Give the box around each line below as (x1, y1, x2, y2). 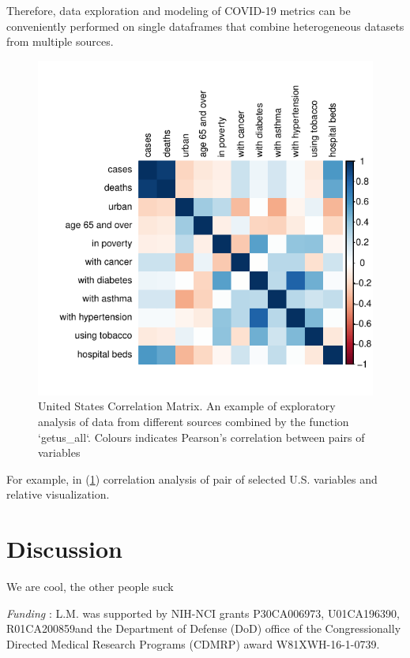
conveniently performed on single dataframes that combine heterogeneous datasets (6, 17, 404, 34)
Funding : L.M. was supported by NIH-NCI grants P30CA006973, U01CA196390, (6, 604, 400, 621)
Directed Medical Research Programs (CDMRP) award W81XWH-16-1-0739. (6, 635, 380, 652)
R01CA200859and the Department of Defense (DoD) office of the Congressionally (6, 620, 401, 637)
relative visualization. (6, 486, 110, 503)
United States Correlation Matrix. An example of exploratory (38, 398, 336, 414)
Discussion (6, 533, 122, 565)
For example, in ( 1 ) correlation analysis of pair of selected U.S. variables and (6, 470, 378, 487)
